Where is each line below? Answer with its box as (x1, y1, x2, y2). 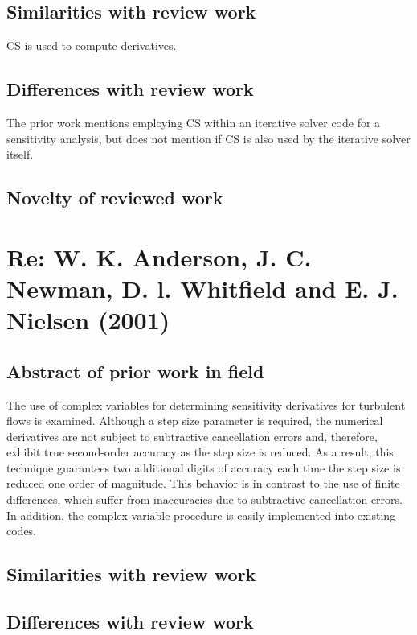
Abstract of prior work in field (6, 358, 264, 383)
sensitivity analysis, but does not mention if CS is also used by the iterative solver (6, 130, 411, 146)
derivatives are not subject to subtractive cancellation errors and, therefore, (6, 427, 378, 444)
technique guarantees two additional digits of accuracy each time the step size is (6, 459, 401, 476)
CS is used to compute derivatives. (6, 37, 177, 54)
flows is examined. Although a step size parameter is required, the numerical (6, 412, 383, 429)
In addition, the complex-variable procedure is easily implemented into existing (6, 506, 396, 523)
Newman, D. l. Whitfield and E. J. (6, 271, 399, 304)
